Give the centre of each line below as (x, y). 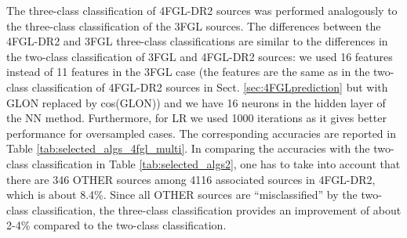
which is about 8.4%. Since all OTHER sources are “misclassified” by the (182, 195)
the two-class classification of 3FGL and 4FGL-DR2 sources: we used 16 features (200, 56)
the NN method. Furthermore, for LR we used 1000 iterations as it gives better (196, 118)
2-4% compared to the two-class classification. (116, 225)
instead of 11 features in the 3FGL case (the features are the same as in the (188, 72)
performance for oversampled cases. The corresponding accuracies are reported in (201, 133)
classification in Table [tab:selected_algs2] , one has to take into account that (216, 163)
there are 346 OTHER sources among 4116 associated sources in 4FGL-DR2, (191, 179)
